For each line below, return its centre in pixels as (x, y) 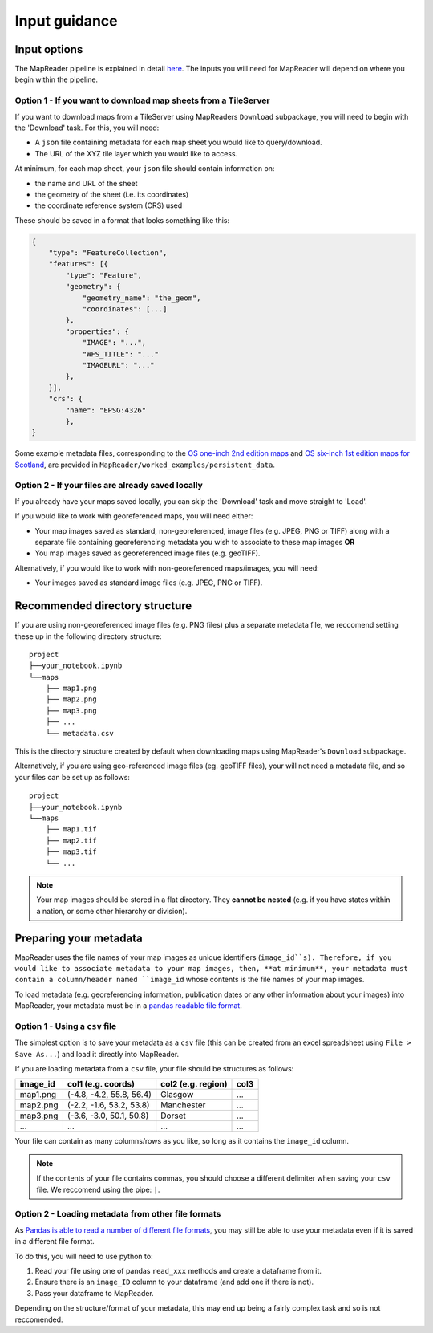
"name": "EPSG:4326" (106, 410)
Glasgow (177, 1095)
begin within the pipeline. (57, 79)
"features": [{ (78, 264)
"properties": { (97, 331)
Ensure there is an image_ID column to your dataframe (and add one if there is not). (174, 1282)
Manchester (183, 1105)
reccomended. (39, 1319)
